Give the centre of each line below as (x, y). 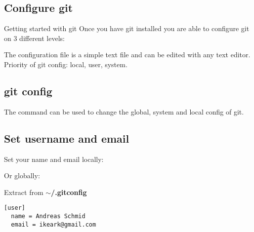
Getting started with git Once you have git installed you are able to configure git (127, 28)
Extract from (24, 192)
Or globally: (22, 175)
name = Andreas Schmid (48, 216)
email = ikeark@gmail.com (54, 224)
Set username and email (67, 138)
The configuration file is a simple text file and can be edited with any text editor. (127, 55)
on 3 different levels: (34, 38)
